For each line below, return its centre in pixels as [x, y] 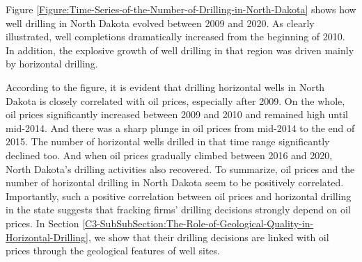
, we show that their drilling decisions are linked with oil [208, 237]
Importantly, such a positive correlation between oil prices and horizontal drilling [179, 196]
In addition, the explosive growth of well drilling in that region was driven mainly [180, 50]
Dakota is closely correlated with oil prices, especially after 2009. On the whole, [175, 100]
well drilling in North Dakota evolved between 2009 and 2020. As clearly [160, 23]
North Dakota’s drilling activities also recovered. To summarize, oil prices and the [180, 169]
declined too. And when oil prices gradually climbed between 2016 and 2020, [169, 155]
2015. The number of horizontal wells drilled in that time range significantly [168, 141]
